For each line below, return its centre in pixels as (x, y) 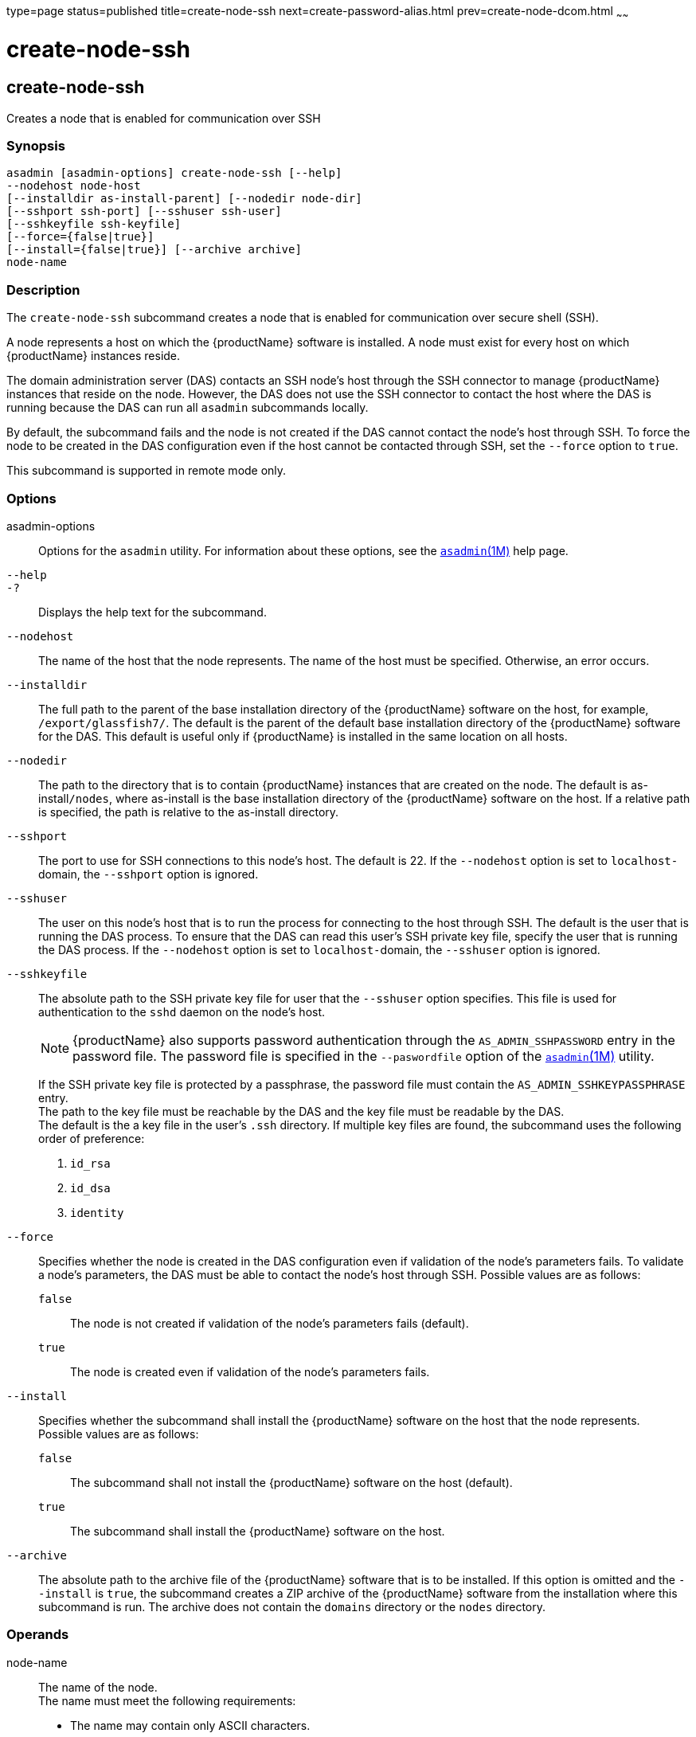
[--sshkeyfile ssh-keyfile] (94, 224)
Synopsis (36, 146)
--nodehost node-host (74, 186)
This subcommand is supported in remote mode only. (147, 471)
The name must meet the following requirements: (167, 1700)
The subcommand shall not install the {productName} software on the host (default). (291, 1482)
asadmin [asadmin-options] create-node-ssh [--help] (174, 173)
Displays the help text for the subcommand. (152, 612)
